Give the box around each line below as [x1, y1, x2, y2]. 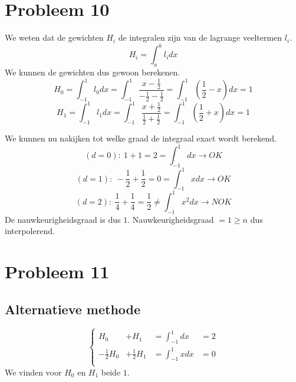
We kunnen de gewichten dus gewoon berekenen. [5, 66, 180, 78]
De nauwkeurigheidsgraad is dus [5, 213, 121, 225]
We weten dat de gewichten [5, 31, 104, 44]
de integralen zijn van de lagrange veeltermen [118, 31, 282, 44]
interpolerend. [5, 225, 55, 237]
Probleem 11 [5, 259, 110, 284]
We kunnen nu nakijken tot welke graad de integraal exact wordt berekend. [5, 132, 277, 144]
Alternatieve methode [5, 299, 141, 318]
